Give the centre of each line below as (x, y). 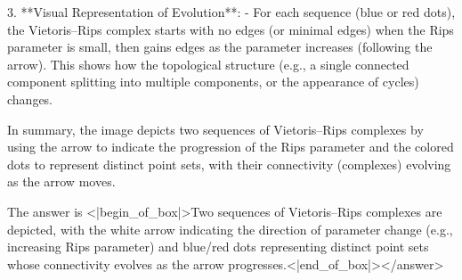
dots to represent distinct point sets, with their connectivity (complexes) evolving (229, 164)
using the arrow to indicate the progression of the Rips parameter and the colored (231, 147)
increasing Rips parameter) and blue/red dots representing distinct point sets (218, 247)
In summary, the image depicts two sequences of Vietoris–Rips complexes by (215, 129)
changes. (30, 99)
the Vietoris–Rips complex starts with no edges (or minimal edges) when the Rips (231, 29)
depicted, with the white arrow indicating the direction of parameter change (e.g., (230, 229)
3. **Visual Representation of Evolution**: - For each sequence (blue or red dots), (231, 12)
